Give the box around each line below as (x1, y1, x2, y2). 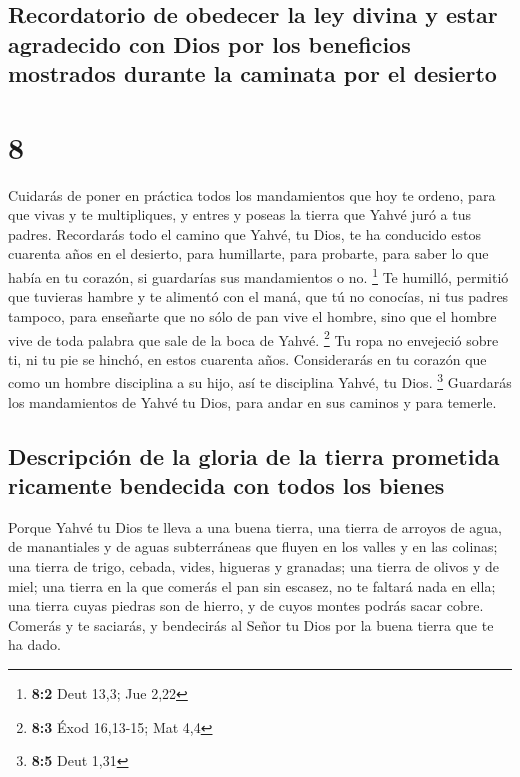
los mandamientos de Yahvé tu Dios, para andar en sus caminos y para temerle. (8, 391, 497, 412)
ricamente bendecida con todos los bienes (8, 469, 445, 500)
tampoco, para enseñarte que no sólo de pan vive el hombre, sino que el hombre (8, 305, 497, 326)
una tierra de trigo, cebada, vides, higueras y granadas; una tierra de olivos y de (8, 555, 499, 576)
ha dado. (8, 634, 61, 655)
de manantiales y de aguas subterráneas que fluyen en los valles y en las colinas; (8, 536, 498, 557)
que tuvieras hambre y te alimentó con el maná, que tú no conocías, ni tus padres (8, 286, 509, 307)
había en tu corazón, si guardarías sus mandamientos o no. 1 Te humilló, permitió (8, 264, 509, 287)
